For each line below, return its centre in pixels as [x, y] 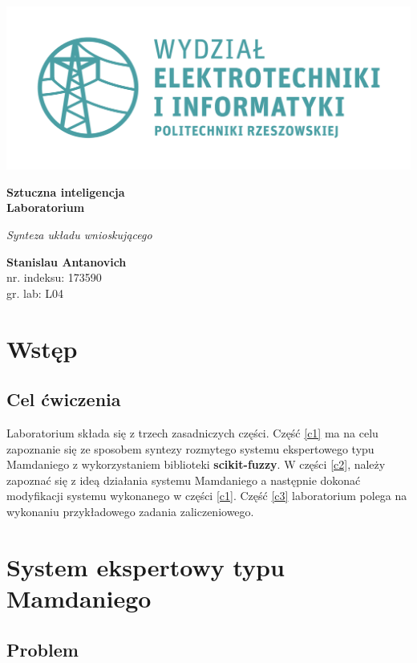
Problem [43, 649]
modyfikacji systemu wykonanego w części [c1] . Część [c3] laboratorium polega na [207, 496]
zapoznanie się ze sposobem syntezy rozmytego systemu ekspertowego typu [190, 448]
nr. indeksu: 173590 [54, 277]
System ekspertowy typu [146, 566]
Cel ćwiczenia [64, 399]
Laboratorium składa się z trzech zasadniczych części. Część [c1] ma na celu [192, 433]
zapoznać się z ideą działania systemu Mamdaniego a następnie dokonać [184, 480]
